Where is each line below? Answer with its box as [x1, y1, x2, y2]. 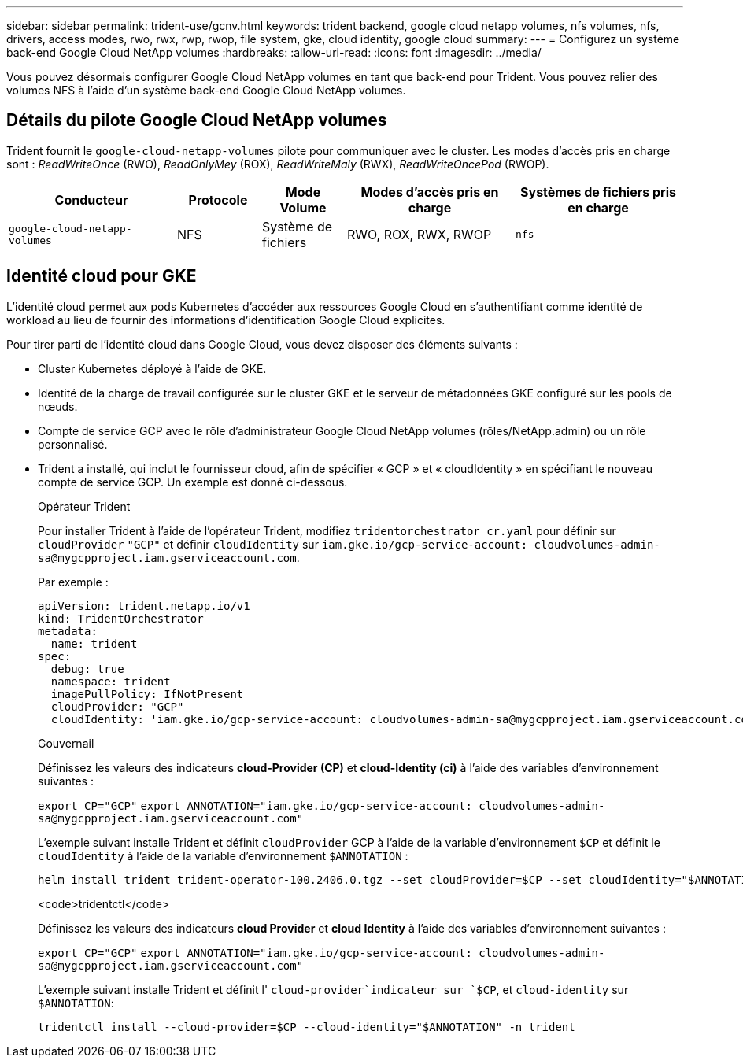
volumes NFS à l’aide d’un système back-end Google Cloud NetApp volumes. [6, 83, 406, 97]
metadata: [38, 624, 98, 637]
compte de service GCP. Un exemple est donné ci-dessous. [38, 475, 348, 489]
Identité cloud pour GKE [6, 266, 197, 286]
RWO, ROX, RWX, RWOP [347, 226, 492, 242]
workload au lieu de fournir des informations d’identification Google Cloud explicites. [6, 312, 445, 327]
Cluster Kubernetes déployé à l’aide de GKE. [38, 361, 267, 375]
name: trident [50, 637, 138, 650]
